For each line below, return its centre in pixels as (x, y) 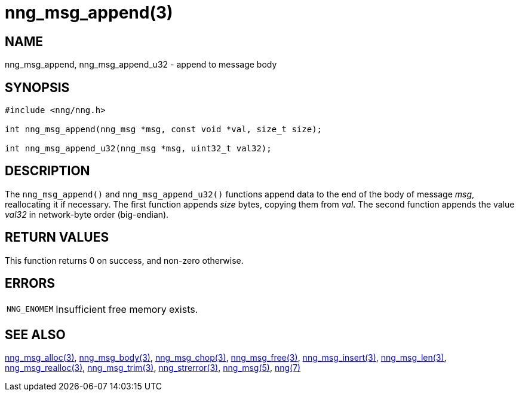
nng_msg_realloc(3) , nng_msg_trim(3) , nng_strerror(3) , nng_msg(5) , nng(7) (153, 368)
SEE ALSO (35, 334)
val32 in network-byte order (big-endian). (87, 214)
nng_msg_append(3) (89, 13)
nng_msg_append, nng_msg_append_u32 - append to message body (141, 65)
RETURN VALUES (57, 237)
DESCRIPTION (47, 171)
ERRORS (30, 284)
